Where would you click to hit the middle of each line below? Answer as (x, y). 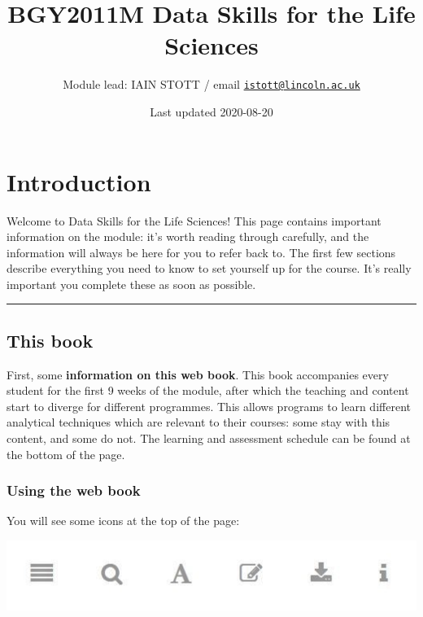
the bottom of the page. (66, 454)
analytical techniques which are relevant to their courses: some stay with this (198, 422)
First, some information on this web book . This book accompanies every (198, 374)
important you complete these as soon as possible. (131, 284)
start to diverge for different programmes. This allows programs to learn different (209, 406)
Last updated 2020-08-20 (211, 111)
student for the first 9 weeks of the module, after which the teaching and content (208, 390)
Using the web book (74, 490)
